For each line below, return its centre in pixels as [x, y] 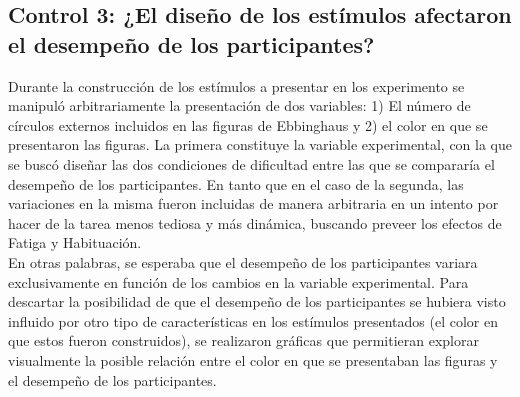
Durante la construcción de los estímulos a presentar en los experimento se [236, 85]
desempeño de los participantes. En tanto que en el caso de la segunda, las [236, 183]
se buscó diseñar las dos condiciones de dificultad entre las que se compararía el [251, 163]
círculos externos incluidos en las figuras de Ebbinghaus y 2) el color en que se [248, 124]
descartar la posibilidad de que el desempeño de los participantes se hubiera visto [257, 301]
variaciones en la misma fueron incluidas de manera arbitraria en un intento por [253, 203]
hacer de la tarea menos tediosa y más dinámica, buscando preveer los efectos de [255, 222]
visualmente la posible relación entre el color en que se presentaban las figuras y [253, 359]
